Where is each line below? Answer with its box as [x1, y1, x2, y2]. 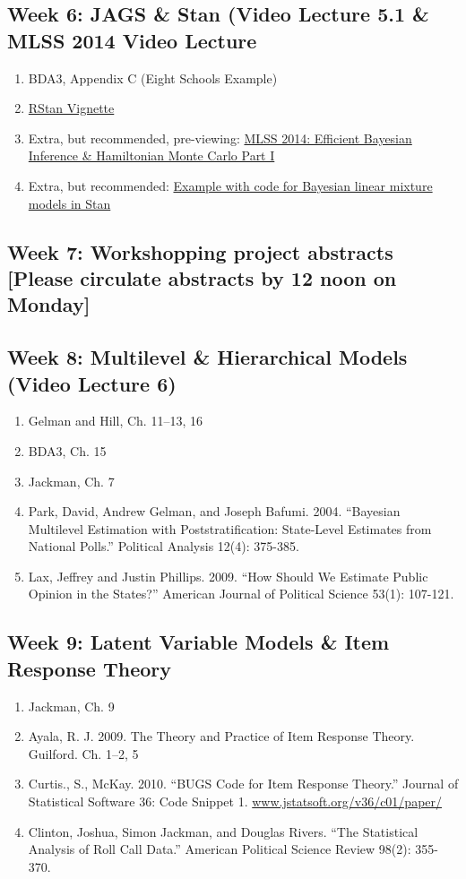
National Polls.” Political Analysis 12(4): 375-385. [28, 537, 299, 556]
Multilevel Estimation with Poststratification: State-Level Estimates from [28, 519, 432, 538]
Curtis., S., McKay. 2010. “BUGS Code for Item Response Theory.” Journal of [28, 774, 459, 793]
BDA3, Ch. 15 [28, 441, 107, 460]
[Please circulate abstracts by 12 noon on [7, 263, 397, 291]
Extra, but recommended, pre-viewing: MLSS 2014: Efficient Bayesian [28, 128, 412, 147]
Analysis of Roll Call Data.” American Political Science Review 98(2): [28, 840, 411, 858]
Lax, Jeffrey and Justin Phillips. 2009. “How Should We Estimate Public [28, 566, 428, 585]
